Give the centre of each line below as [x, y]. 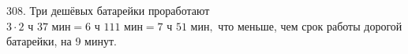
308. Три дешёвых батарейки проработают [108, 10]
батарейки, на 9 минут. [62, 41]
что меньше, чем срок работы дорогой [310, 25]
